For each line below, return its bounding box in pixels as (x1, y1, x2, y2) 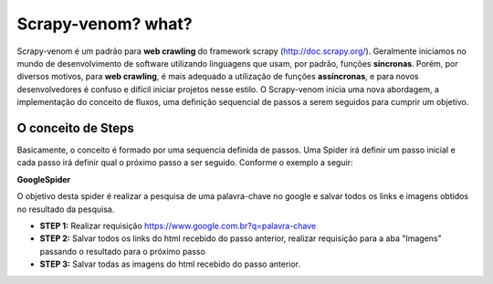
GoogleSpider (16, 174, 71, 184)
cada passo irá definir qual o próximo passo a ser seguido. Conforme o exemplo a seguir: (16, 157, 353, 168)
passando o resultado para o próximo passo (39, 246, 205, 257)
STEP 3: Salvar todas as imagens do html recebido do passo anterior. (39, 258, 301, 269)
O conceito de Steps (16, 120, 134, 136)
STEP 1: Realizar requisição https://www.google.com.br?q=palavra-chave (39, 220, 317, 231)
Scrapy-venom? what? (16, 14, 193, 34)
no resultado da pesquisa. (16, 204, 115, 215)
